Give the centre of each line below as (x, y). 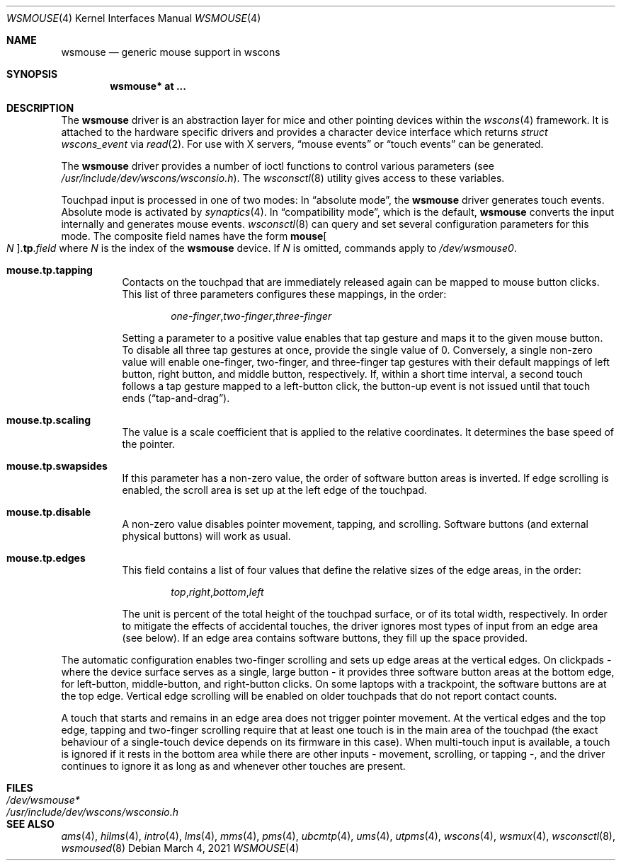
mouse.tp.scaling (49, 420)
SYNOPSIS (32, 74)
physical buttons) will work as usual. (206, 536)
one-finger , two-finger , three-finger (251, 316)
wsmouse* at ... (148, 86)
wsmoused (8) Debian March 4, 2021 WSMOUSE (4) (180, 848)
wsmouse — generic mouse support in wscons (171, 52)
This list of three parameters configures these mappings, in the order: (284, 294)
